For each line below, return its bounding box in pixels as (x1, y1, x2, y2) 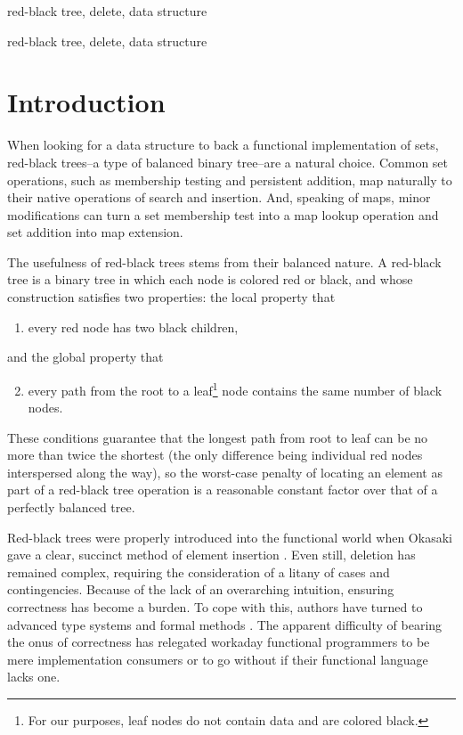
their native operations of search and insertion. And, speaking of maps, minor (7, 188, 431, 207)
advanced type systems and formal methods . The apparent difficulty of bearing (7, 615, 443, 633)
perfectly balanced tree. (7, 498, 135, 517)
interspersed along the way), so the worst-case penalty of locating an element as (7, 462, 443, 481)
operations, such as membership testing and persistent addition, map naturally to (7, 170, 452, 189)
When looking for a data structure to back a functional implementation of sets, (7, 135, 439, 154)
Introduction (7, 84, 166, 120)
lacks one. (7, 667, 61, 686)
